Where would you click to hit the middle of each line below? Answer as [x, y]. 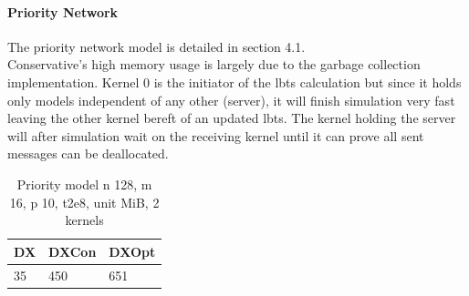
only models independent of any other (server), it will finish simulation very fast [231, 100]
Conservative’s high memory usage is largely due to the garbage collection [214, 64]
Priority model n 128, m [84, 184]
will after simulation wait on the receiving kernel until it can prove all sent [216, 135]
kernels [84, 220]
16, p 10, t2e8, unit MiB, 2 [84, 202]
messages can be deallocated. [88, 153]
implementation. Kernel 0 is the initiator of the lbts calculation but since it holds [234, 82]
